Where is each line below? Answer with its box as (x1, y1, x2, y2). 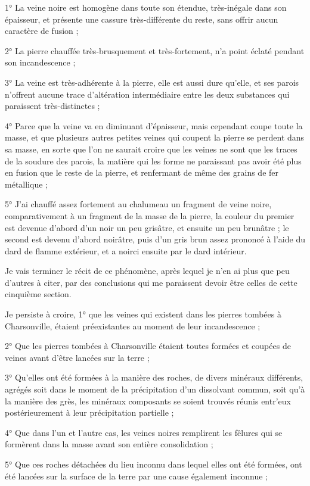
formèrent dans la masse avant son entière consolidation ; (5, 438, 213, 450)
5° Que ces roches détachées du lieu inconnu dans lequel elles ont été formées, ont (5, 458, 302, 470)
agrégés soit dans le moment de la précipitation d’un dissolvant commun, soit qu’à (5, 383, 305, 395)
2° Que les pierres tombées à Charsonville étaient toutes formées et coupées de (5, 339, 291, 352)
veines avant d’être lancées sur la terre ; (5, 351, 150, 363)
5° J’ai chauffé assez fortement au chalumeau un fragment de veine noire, (5, 198, 272, 210)
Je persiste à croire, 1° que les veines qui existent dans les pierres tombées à (5, 308, 281, 320)
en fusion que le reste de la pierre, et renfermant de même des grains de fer (5, 166, 279, 179)
